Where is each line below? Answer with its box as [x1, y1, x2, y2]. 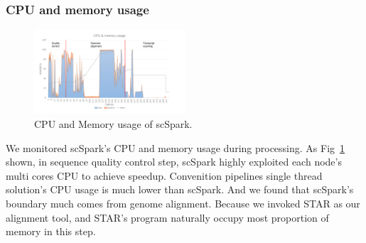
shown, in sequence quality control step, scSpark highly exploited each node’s [6, 154, 342, 169]
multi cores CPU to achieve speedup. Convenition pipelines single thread [6, 168, 323, 183]
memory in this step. [6, 224, 96, 239]
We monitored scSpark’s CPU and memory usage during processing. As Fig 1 [6, 140, 345, 155]
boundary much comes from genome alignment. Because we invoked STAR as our [6, 196, 360, 211]
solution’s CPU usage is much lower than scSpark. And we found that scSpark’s [6, 182, 354, 197]
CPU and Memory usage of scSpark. [34, 117, 193, 131]
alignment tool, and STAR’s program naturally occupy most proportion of [6, 210, 329, 225]
